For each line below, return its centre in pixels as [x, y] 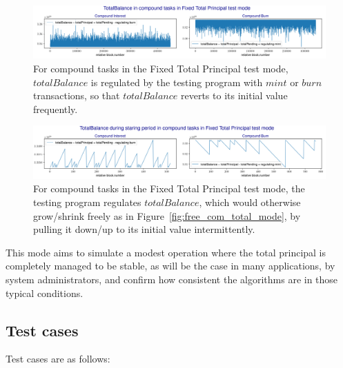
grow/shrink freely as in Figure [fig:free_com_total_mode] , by [167, 215]
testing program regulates [87, 202]
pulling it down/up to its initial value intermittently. [144, 229]
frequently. [56, 109]
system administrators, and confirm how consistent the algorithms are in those [172, 279]
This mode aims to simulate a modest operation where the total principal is [166, 252]
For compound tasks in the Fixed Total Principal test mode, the [169, 188]
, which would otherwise [250, 202]
